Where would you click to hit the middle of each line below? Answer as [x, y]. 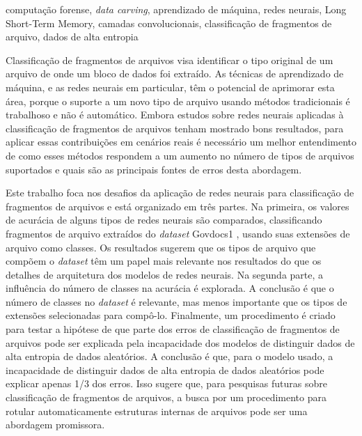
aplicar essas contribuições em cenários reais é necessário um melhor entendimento [181, 142]
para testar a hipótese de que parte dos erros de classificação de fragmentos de [173, 329]
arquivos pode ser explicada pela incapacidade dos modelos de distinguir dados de [180, 342]
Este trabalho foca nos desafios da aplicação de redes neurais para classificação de [180, 193]
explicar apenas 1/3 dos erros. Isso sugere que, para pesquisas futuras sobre [166, 383]
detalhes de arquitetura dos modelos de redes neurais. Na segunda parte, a [165, 274]
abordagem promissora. [55, 425]
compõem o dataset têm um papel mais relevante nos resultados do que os [164, 261]
